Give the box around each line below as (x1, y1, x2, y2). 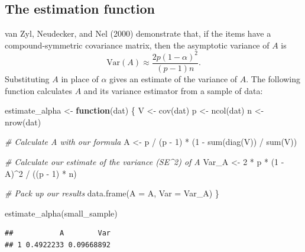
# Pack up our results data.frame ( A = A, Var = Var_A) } (5, 187, 219, 199)
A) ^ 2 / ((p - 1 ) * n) (5, 167, 77, 179)
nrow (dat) (5, 115, 41, 128)
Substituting (5, 72, 50, 85)
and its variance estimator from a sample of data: (83, 84, 263, 96)
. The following (246, 72, 301, 85)
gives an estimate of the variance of (109, 72, 238, 85)
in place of (61, 72, 99, 85)
